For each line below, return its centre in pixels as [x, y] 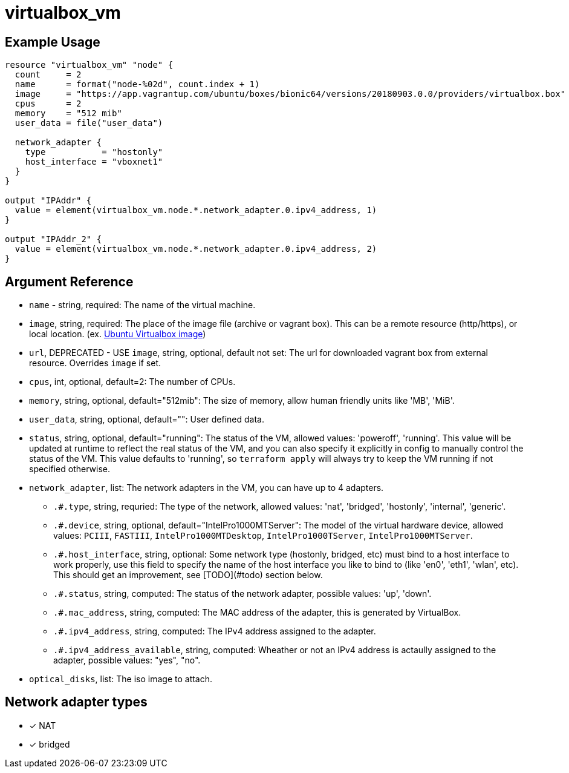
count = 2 [48, 75]
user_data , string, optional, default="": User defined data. [147, 419]
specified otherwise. [70, 469]
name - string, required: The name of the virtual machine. [142, 305]
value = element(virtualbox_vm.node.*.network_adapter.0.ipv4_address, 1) [196, 210]
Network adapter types [76, 702]
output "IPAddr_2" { [54, 239]
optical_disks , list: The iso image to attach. [121, 679]
